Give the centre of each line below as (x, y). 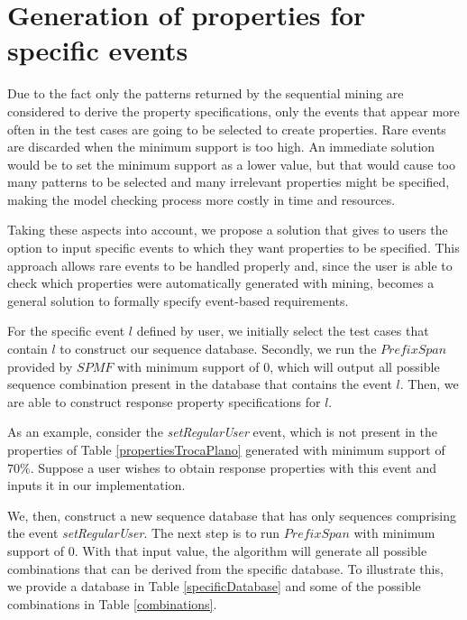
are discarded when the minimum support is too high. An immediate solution (221, 147)
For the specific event (66, 331)
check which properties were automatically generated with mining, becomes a (221, 283)
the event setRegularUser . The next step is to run (144, 533)
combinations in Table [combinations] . (112, 603)
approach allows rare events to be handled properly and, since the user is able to (230, 265)
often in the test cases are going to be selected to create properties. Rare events (227, 129)
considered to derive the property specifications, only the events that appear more (233, 111)
